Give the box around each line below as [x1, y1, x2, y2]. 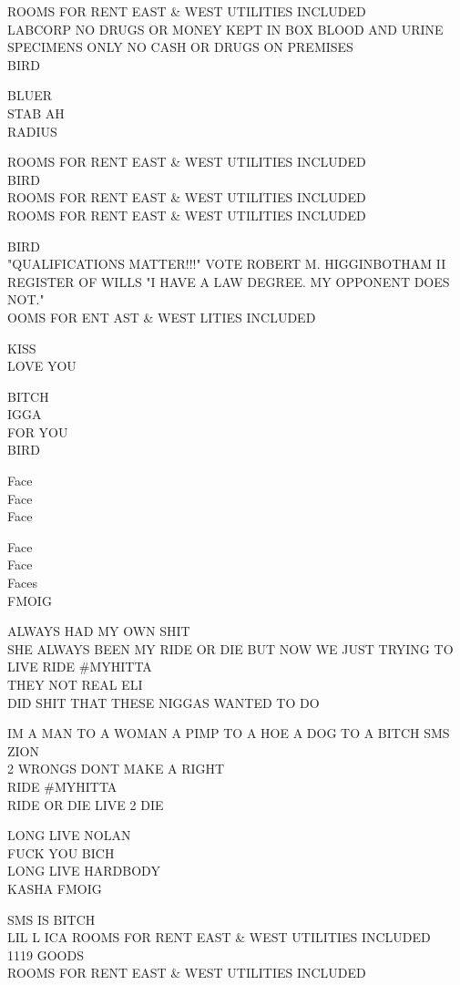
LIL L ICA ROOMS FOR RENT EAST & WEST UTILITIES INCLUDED [7, 928, 431, 947]
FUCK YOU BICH [7, 843, 115, 862]
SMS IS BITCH [7, 909, 96, 929]
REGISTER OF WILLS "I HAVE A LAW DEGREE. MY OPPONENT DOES [7, 272, 450, 291]
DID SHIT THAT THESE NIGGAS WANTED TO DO [7, 693, 320, 712]
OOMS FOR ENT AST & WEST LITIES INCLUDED [7, 307, 316, 326]
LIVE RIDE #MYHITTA [7, 657, 152, 676]
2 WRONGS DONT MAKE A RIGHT [7, 759, 225, 778]
